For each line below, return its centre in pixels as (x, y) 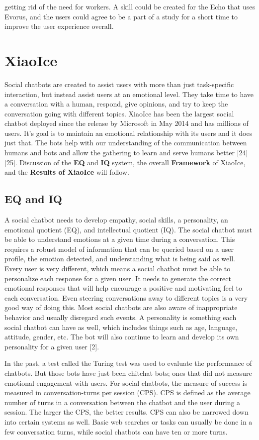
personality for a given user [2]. (52, 346)
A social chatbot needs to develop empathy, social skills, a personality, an (116, 220)
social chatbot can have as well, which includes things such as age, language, (121, 327)
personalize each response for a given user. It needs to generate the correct (118, 278)
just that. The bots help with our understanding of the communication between (126, 143)
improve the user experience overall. (59, 26)
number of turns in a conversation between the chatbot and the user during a (123, 402)
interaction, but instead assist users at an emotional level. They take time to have (129, 94)
